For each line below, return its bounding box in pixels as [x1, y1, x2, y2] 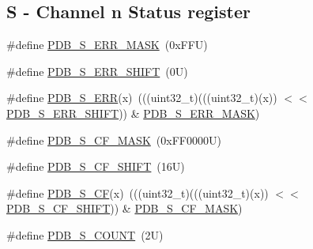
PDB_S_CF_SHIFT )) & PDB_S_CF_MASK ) [6, 200, 243, 217]
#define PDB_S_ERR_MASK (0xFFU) [6, 36, 208, 53]
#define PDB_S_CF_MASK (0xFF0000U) [6, 131, 221, 148]
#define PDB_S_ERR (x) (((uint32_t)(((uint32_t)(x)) [6, 89, 277, 106]
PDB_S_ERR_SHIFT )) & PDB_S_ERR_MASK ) [6, 104, 260, 121]
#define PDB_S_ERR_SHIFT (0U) [6, 62, 188, 79]
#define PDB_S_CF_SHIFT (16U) [6, 158, 185, 175]
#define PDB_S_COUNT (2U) [6, 226, 164, 243]
